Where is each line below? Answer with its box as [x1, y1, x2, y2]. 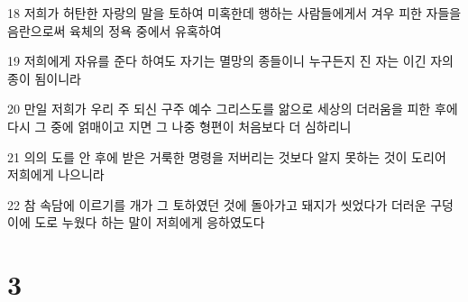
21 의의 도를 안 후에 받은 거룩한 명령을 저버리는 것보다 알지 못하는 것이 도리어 [7, 147, 446, 166]
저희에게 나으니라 [7, 165, 105, 184]
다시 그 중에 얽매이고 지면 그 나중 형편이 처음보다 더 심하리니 [7, 116, 352, 135]
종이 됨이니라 [7, 69, 81, 87]
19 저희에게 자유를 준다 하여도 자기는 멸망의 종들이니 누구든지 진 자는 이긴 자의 [7, 51, 454, 70]
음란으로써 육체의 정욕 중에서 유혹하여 [7, 21, 222, 40]
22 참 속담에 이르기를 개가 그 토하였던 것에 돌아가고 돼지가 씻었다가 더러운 [7, 195, 427, 214]
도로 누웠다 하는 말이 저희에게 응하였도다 [34, 213, 265, 232]
